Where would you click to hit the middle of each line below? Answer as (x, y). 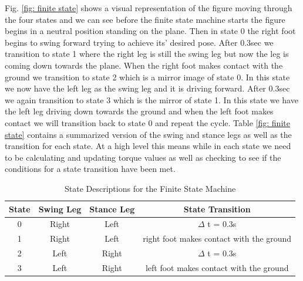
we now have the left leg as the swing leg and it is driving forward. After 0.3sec (147, 88)
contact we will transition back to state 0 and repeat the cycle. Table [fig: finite (147, 122)
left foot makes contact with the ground (217, 267)
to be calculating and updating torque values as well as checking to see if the (143, 157)
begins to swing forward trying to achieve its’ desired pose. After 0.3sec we (139, 42)
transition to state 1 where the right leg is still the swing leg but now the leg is (147, 54)
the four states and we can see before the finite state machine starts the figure (145, 19)
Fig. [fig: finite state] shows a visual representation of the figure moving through (149, 8)
